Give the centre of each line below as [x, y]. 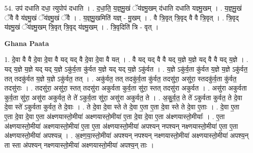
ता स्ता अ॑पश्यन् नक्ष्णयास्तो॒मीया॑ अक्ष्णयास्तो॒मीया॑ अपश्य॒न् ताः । [79, 145]
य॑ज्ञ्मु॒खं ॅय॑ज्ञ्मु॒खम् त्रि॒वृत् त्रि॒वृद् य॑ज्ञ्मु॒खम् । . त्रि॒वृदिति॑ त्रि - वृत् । [82, 27]
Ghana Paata [27, 43]
